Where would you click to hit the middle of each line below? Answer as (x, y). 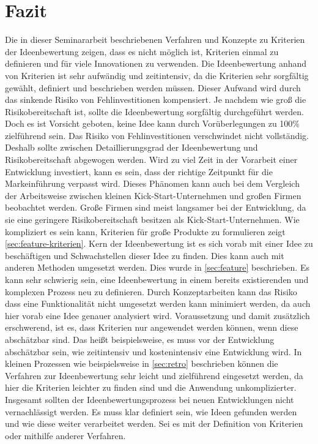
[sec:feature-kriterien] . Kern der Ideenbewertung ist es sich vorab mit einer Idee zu (159, 243)
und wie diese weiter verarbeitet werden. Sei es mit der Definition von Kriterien (154, 423)
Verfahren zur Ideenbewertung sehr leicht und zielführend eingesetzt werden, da (154, 375)
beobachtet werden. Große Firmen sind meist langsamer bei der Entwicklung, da (156, 207)
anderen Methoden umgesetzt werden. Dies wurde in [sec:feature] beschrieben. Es (157, 267)
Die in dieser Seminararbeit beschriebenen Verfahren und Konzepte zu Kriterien (155, 40)
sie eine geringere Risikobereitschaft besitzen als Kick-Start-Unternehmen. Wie (152, 220)
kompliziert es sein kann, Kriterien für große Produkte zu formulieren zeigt (145, 231)
